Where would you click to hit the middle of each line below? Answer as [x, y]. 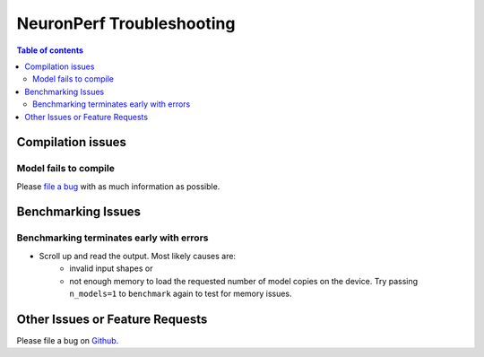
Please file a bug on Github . [68, 340]
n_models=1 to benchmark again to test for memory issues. [181, 293]
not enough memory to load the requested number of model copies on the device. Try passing [244, 281]
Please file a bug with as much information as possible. [118, 186]
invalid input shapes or [111, 268]
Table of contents [50, 50]
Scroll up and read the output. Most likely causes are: [138, 256]
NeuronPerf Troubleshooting [126, 23]
